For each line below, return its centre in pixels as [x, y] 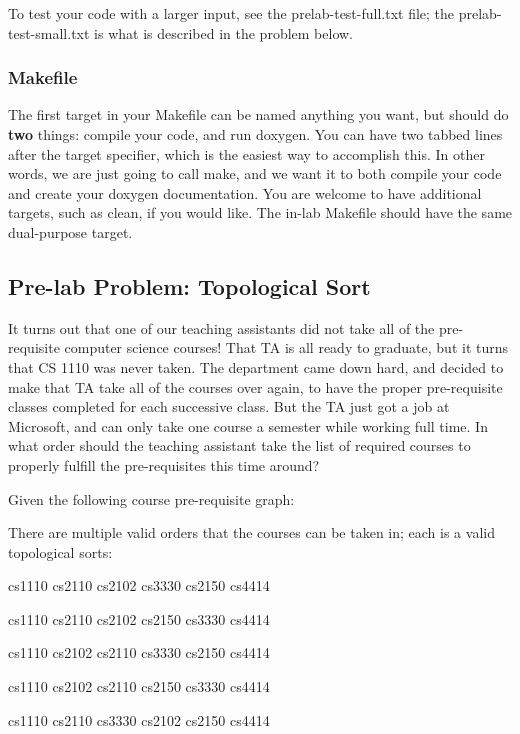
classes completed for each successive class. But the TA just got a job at [229, 406]
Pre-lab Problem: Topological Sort [189, 285]
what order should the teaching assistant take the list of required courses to [239, 445]
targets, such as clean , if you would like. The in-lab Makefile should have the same [260, 212]
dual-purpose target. [70, 231]
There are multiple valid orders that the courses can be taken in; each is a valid [251, 532]
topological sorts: [60, 551]
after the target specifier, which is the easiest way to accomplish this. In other [246, 153]
